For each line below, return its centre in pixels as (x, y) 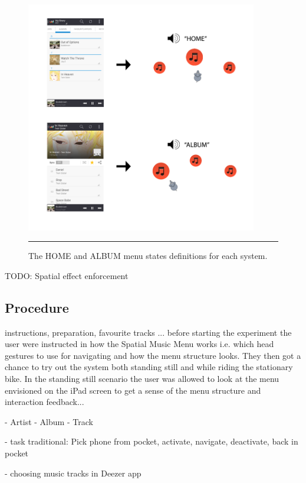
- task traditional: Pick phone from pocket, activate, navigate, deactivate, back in (152, 441)
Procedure (37, 307)
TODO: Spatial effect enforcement (67, 275)
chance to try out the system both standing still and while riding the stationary (149, 367)
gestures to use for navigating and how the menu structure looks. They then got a (153, 355)
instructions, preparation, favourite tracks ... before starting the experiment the (148, 332)
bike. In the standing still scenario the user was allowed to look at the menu (142, 378)
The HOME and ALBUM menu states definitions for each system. (148, 256)
